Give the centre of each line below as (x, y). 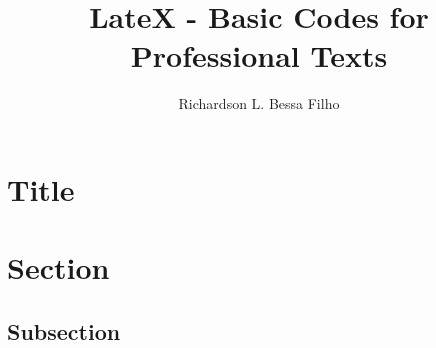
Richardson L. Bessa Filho (259, 103)
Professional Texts (259, 55)
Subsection (64, 330)
